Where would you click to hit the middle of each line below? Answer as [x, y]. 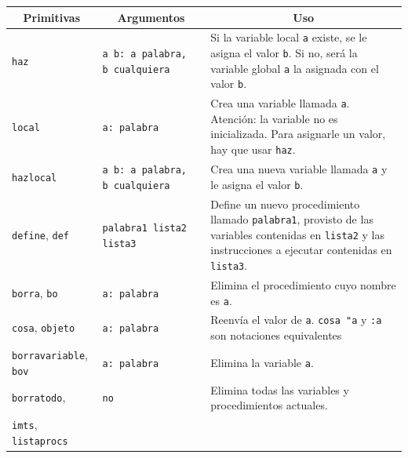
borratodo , [39, 397]
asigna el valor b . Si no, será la [284, 53]
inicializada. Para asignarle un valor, [298, 134]
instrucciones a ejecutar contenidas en [301, 250]
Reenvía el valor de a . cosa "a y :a [296, 320]
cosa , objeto [44, 327]
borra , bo [35, 292]
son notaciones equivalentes [276, 335]
